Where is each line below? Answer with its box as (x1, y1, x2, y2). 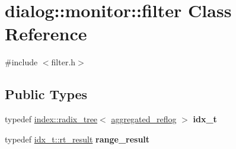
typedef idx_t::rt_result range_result (5, 132, 150, 145)
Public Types (5, 85, 88, 103)
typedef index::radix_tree (5, 113, 98, 125)
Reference (5, 21, 87, 46)
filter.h (51, 56, 76, 68)
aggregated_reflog (111, 113, 177, 125)
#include (5, 56, 38, 68)
